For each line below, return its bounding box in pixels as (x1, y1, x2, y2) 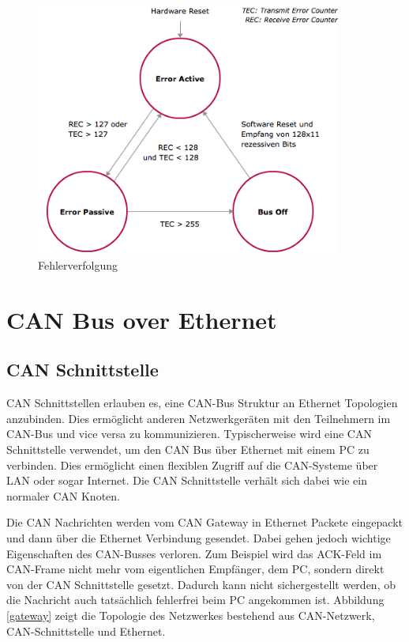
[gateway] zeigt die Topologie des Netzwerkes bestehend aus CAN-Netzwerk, (6, 606, 375, 623)
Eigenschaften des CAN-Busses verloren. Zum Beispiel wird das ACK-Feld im (6, 545, 382, 561)
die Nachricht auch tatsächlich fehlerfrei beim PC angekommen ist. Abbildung (6, 591, 385, 608)
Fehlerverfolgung (38, 257, 118, 274)
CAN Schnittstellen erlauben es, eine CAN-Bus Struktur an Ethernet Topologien (6, 395, 398, 411)
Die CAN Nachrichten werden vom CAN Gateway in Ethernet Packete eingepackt (6, 514, 403, 531)
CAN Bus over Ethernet (6, 303, 277, 335)
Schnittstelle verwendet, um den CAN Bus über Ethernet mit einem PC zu (6, 441, 370, 458)
